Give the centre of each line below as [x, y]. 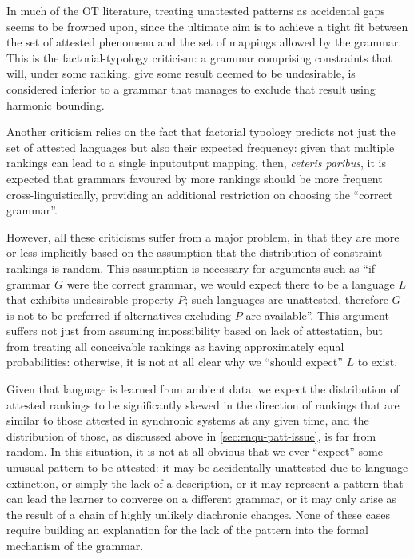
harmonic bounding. [56, 104]
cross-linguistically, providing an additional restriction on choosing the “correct [200, 194]
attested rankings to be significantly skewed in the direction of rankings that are [203, 404]
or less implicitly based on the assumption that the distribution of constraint [195, 252]
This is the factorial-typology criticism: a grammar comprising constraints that [199, 57]
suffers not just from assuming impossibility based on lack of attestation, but [195, 331]
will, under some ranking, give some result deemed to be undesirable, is [181, 73]
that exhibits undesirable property [90, 299]
